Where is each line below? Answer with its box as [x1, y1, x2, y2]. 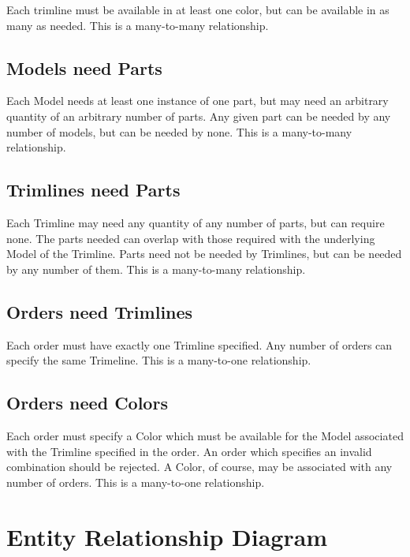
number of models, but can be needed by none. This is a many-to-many [6, 123, 352, 140]
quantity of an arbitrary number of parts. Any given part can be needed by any [6, 107, 391, 124]
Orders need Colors [6, 391, 168, 415]
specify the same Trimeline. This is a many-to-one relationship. [6, 352, 311, 368]
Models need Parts [6, 55, 162, 80]
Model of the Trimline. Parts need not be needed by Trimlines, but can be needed [6, 245, 402, 262]
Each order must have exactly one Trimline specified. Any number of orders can [6, 336, 393, 353]
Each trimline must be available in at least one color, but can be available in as [6, 2, 389, 17]
